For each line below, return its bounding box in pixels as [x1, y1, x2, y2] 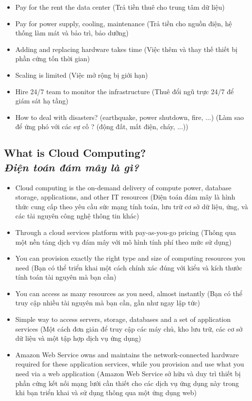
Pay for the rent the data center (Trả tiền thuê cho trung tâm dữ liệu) [15, 2, 225, 12]
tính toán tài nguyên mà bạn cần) [15, 272, 117, 282]
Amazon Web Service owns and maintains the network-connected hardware [15, 349, 239, 359]
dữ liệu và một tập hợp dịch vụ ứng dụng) [15, 333, 141, 343]
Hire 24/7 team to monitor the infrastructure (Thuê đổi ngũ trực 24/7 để [15, 86, 234, 96]
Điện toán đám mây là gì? [4, 159, 139, 174]
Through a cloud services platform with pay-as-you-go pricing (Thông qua [15, 227, 236, 237]
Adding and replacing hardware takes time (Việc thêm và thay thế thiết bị [15, 44, 237, 54]
